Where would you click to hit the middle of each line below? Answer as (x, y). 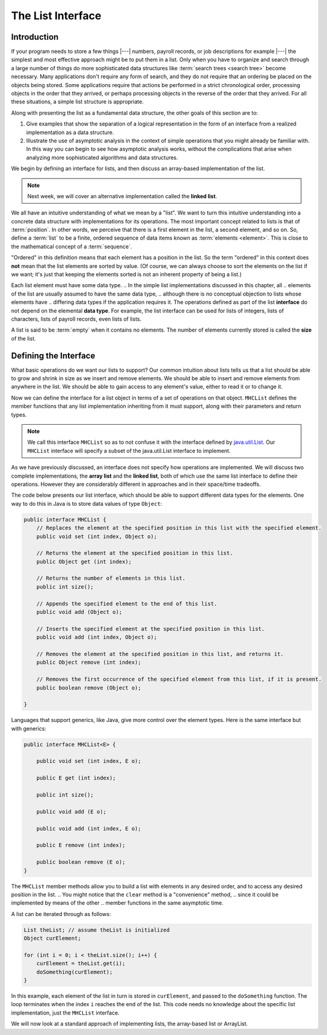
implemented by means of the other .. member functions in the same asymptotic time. (117, 903)
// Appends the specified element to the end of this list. (127, 603)
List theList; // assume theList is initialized (97, 930)
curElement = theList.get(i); (81, 964)
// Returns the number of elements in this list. (111, 578)
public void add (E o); (71, 812)
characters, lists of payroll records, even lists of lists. (76, 319)
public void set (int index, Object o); (97, 536)
